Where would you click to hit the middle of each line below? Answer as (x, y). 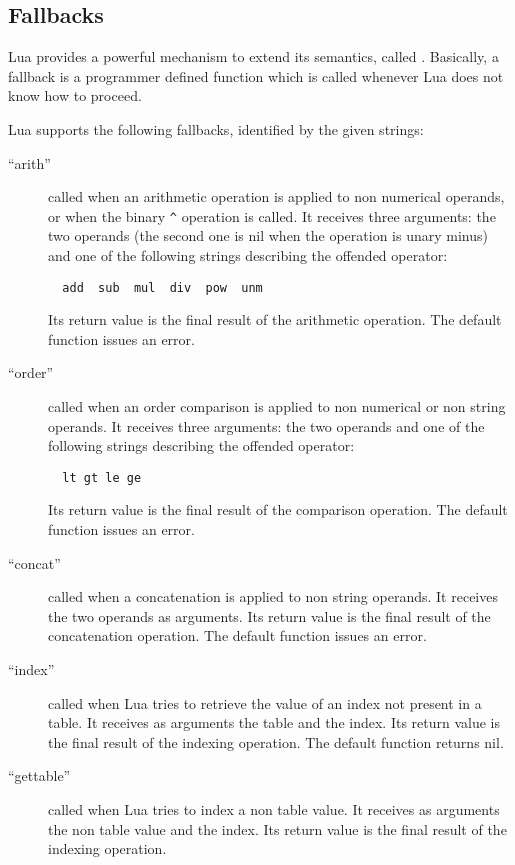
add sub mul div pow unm (162, 287)
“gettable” (39, 775)
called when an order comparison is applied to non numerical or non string (277, 406)
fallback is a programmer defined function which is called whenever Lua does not (256, 75)
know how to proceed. (75, 95)
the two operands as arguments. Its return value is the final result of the (269, 615)
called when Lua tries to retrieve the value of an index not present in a (265, 702)
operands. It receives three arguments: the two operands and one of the (266, 425)
